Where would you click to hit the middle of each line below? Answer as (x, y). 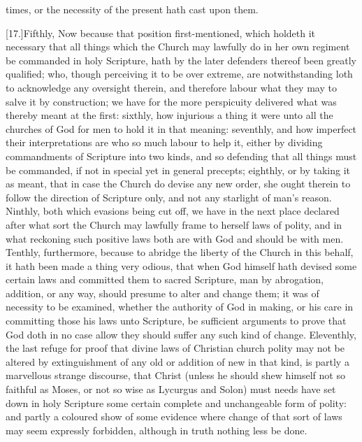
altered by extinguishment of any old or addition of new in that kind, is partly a (178, 361)
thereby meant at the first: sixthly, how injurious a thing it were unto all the (169, 115)
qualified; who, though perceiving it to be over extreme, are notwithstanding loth (179, 74)
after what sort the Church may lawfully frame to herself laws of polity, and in (174, 224)
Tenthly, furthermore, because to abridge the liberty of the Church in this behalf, (180, 252)
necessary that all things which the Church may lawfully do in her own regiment (178, 47)
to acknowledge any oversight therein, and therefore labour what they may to (171, 87)
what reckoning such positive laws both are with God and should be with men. (175, 238)
